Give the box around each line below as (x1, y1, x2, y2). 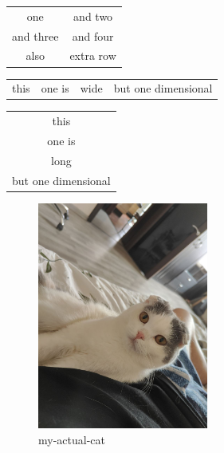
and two (73, 7, 113, 24)
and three (12, 27, 59, 44)
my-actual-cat (38, 431, 105, 447)
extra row (69, 47, 116, 64)
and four (72, 27, 114, 44)
